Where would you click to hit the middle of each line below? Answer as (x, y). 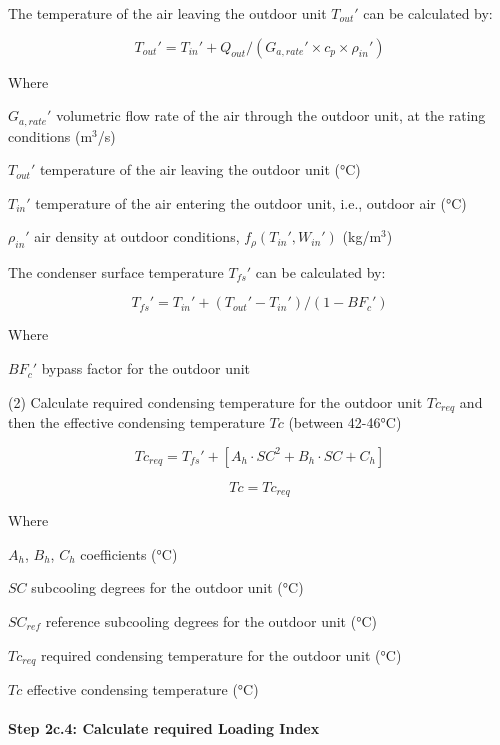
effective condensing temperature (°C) (142, 688)
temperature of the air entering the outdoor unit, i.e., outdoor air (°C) (251, 202)
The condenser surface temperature (116, 271)
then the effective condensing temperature (136, 422)
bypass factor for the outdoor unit (146, 368)
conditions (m (50, 135)
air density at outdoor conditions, (137, 236)
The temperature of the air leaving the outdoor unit (167, 13)
